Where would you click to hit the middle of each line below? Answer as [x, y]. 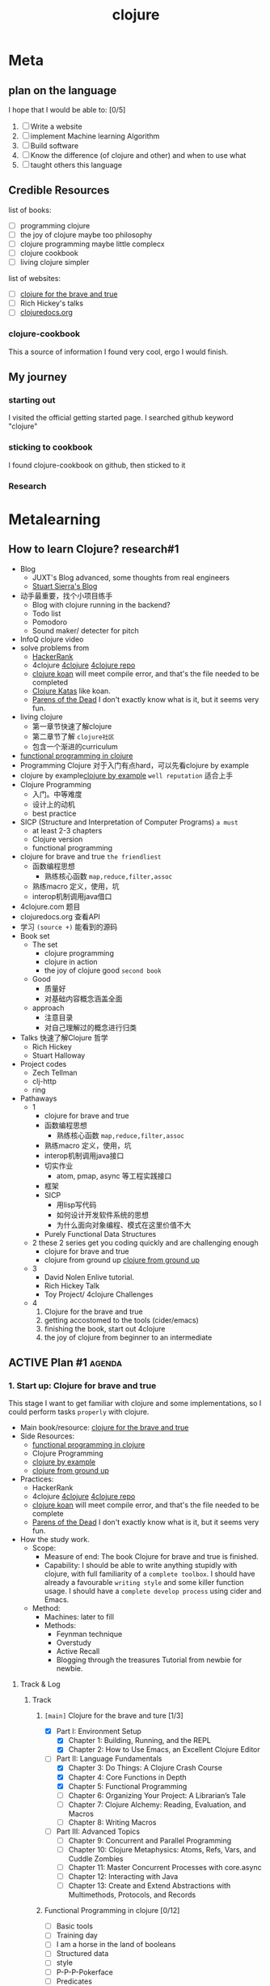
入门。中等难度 [57, 794]
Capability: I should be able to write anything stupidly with [141, 1566]
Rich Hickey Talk [72, 1285]
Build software [55, 146]
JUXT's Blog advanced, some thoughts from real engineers [131, 577]
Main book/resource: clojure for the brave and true [104, 1428]
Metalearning [55, 519]
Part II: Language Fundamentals [109, 1758]
